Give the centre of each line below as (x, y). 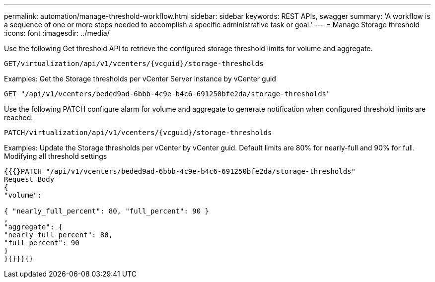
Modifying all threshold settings (56, 156)
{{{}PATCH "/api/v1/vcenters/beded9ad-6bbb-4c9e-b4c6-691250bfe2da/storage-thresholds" (180, 171)
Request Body (29, 179)
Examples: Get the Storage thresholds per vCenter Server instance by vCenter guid (140, 79)
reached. (19, 117)
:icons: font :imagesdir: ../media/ (57, 33)
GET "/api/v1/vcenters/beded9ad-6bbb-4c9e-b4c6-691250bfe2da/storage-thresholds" (167, 94)
